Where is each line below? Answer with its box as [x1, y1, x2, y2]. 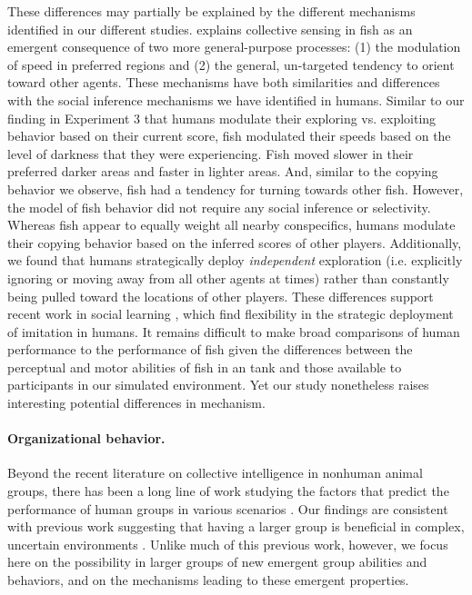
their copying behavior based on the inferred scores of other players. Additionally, [7, 233, 462, 252]
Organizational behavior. [7, 429, 166, 448]
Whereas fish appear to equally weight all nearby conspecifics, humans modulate [7, 215, 456, 234]
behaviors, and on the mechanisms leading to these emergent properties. [7, 570, 409, 590]
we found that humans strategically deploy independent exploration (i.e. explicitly [7, 251, 463, 270]
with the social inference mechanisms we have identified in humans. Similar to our [7, 90, 465, 109]
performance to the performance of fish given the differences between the [7, 340, 413, 359]
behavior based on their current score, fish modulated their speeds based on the [7, 126, 451, 145]
